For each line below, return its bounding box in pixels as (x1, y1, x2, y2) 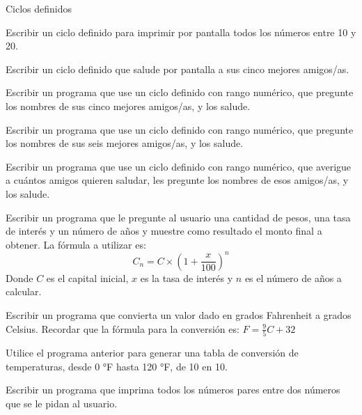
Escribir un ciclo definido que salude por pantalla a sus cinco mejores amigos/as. (6, 61, 349, 76)
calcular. (6, 284, 42, 299)
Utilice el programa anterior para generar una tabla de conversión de (6, 345, 299, 359)
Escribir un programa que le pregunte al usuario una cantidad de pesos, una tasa (6, 210, 351, 224)
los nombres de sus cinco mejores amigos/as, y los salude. (6, 98, 251, 113)
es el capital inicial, (46, 270, 129, 285)
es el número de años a (244, 270, 342, 285)
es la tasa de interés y (140, 270, 233, 285)
